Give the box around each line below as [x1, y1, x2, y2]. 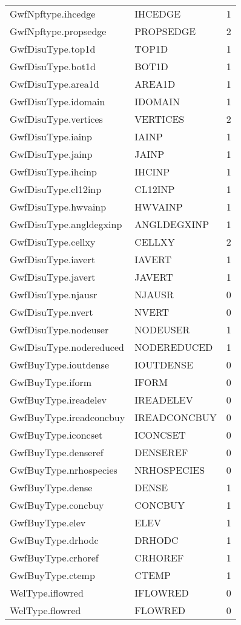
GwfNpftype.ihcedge [10, 7, 96, 21]
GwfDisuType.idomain [10, 94, 105, 108]
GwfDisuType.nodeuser [10, 322, 109, 336]
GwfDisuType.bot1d [10, 59, 96, 73]
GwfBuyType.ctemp [10, 568, 95, 582]
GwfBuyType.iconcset [10, 428, 103, 442]
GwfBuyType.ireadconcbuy [10, 410, 125, 424]
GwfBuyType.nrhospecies [10, 463, 117, 477]
